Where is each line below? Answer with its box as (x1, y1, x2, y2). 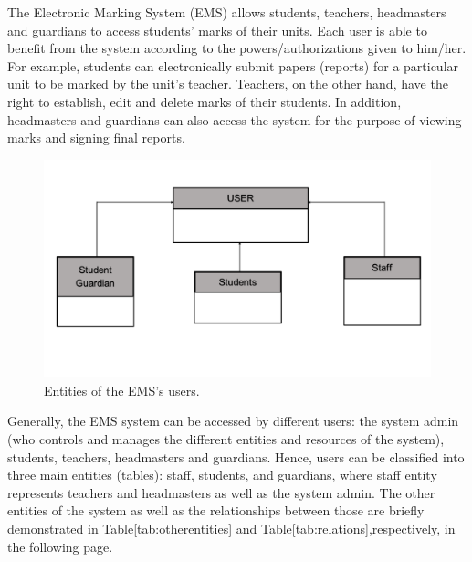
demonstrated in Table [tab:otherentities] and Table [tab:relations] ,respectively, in (7, 519, 456, 537)
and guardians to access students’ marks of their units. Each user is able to (7, 20, 427, 39)
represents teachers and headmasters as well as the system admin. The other (7, 482, 435, 502)
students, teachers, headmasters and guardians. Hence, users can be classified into (7, 447, 465, 466)
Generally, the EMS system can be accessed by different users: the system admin (7, 411, 459, 430)
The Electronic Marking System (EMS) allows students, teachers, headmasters (7, 3, 446, 21)
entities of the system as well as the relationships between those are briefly (7, 501, 425, 520)
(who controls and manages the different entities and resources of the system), (7, 429, 445, 449)
